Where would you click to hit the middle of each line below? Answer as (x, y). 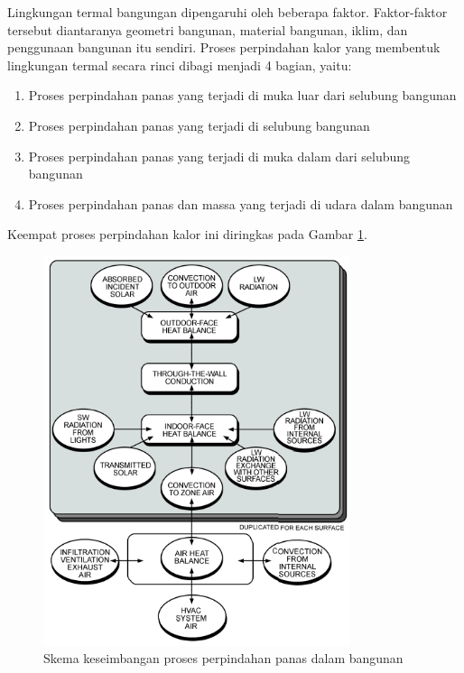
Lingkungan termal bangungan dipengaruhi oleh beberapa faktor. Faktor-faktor (227, 12)
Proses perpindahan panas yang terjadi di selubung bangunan (199, 125)
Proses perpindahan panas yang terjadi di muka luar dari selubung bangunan (242, 95)
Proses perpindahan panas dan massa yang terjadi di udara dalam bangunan (241, 203)
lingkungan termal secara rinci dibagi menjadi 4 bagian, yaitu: (180, 65)
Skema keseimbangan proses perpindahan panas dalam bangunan (223, 658)
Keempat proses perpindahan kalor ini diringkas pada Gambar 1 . (187, 234)
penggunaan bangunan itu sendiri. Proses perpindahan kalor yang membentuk (224, 47)
